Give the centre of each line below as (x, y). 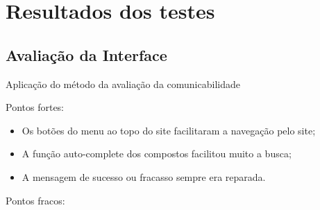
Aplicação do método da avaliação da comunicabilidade (123, 84)
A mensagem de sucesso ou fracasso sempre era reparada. (144, 176)
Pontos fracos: (35, 200)
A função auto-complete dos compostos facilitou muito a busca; (157, 154)
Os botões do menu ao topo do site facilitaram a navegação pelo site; (169, 130)
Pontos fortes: (35, 107)
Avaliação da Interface (86, 54)
